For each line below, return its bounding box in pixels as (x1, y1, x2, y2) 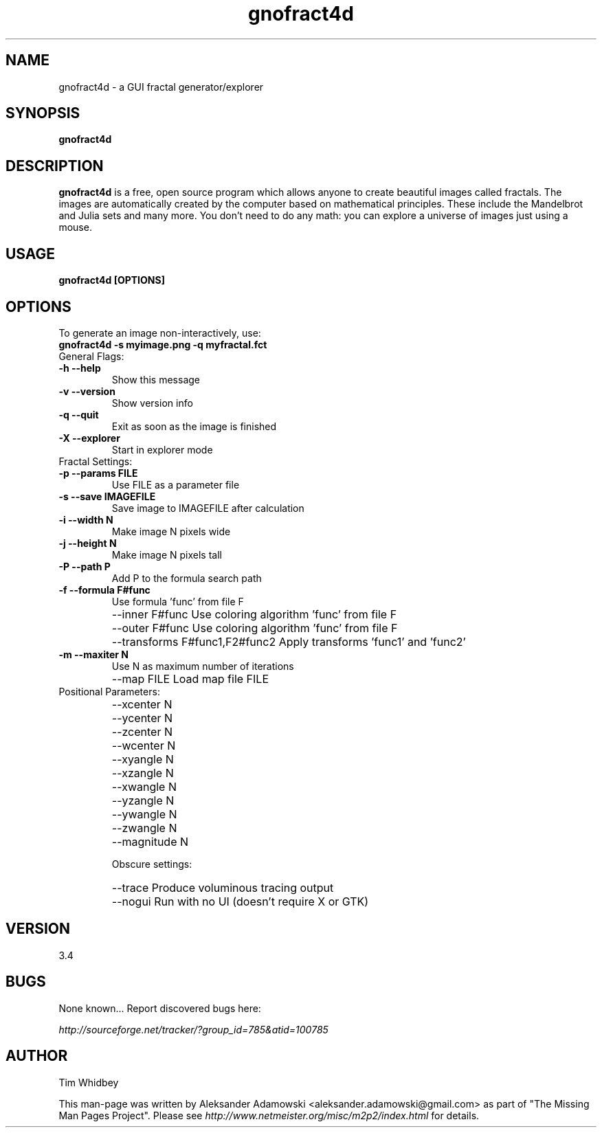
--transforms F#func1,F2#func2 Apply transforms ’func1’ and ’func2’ (111, 634, 466, 649)
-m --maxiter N (58, 648, 129, 660)
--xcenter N (111, 697, 172, 711)
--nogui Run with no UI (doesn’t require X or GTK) (111, 894, 369, 908)
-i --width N (58, 513, 113, 526)
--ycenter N (111, 710, 173, 725)
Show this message (111, 373, 200, 385)
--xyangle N (111, 752, 174, 766)
